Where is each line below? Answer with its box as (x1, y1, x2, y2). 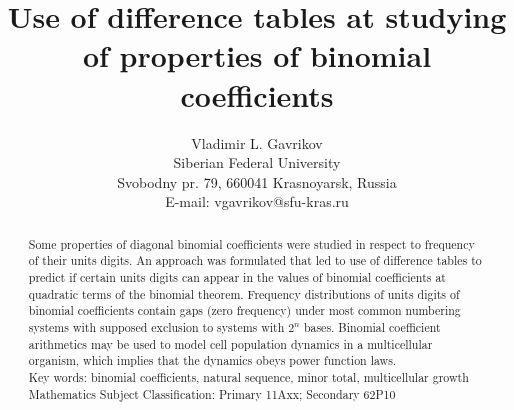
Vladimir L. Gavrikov (191, 132, 323, 153)
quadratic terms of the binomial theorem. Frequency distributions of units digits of (28, 285, 460, 302)
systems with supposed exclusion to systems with (28, 318, 285, 335)
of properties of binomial (82, 35, 432, 76)
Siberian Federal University (173, 152, 341, 173)
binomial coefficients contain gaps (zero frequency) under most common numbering (28, 302, 461, 319)
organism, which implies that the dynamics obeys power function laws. (28, 352, 397, 369)
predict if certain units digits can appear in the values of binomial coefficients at (28, 268, 446, 285)
